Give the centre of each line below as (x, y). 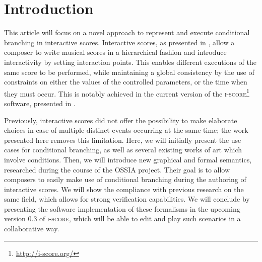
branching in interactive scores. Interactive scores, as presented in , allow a (119, 42)
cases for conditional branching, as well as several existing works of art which (123, 150)
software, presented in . (40, 103)
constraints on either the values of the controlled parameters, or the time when (126, 82)
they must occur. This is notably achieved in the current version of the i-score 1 (127, 93)
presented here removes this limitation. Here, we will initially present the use (123, 140)
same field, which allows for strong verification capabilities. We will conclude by (127, 199)
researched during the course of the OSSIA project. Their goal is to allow (117, 169)
